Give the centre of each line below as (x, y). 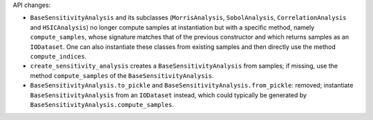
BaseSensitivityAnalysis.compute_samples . (102, 104)
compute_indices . (58, 56)
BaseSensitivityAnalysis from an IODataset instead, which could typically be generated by (169, 95)
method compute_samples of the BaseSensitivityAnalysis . (122, 75)
